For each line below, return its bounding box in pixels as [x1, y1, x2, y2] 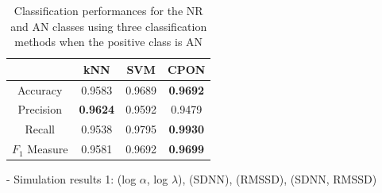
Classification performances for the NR [14, 2, 203, 18]
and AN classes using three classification [10, 17, 207, 34]
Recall [25, 121, 55, 137]
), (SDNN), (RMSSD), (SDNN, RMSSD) [178, 171, 377, 187]
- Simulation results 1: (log [6, 171, 137, 187]
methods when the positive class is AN [14, 33, 203, 50]
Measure [27, 141, 68, 157]
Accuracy [17, 81, 63, 98]
